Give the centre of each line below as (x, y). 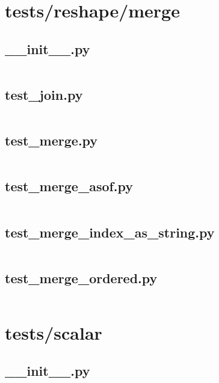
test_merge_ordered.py (81, 277)
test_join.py (44, 94)
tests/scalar (54, 332)
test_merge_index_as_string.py (110, 232)
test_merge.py (51, 140)
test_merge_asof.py (69, 186)
